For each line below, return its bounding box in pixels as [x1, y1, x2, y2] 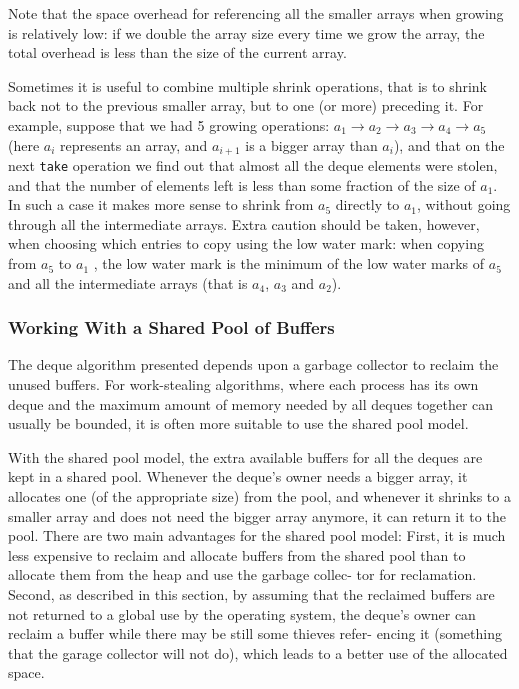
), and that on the [393, 134, 505, 155]
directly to [335, 194, 400, 215]
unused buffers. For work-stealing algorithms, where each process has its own [8, 374, 479, 395]
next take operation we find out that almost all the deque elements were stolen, [8, 155, 498, 176]
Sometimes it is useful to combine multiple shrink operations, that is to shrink [8, 75, 487, 96]
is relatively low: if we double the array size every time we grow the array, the [8, 22, 485, 43]
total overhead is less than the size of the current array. [8, 42, 347, 63]
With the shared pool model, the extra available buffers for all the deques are [8, 446, 483, 467]
